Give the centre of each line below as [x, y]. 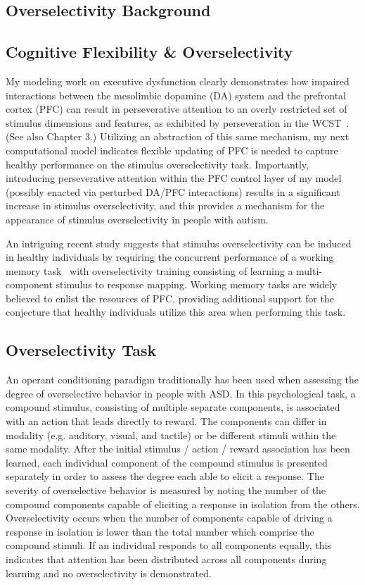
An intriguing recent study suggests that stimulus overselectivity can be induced [179, 243]
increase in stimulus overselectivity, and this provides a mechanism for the [165, 205]
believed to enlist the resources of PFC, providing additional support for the [170, 298]
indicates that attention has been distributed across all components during [166, 559]
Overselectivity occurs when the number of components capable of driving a [169, 518]
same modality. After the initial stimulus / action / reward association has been [178, 449]
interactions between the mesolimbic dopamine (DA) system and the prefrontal [176, 95]
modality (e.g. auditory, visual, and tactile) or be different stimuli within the [171, 435]
